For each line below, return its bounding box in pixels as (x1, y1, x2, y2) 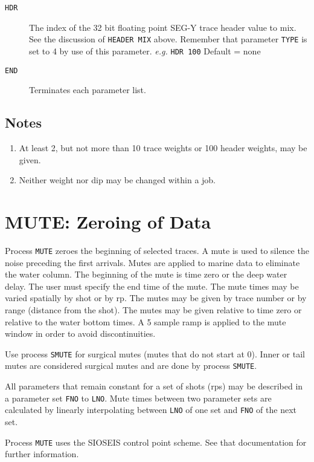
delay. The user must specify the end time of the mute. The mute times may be (5, 279, 299, 292)
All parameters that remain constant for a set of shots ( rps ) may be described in (5, 380, 303, 392)
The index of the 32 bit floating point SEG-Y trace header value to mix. (29, 21, 296, 33)
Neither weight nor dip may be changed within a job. (19, 174, 216, 186)
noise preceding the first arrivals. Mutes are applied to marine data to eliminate (5, 256, 300, 268)
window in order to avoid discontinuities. (5, 327, 156, 340)
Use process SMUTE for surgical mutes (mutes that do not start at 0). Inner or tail (5, 347, 305, 360)
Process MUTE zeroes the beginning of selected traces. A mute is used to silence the (5, 244, 309, 256)
